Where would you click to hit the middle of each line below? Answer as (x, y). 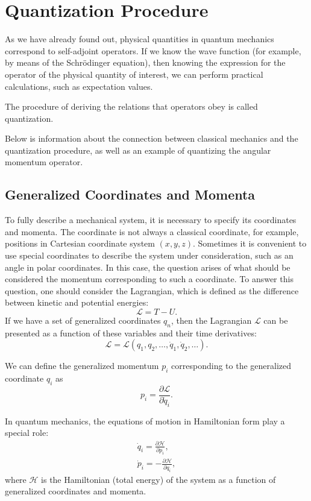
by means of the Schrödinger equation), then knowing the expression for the (145, 62)
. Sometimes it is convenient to (250, 243)
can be (276, 320)
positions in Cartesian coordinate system (80, 243)
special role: (27, 433)
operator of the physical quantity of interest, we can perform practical (134, 74)
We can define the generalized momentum (82, 366)
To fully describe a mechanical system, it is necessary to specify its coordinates (151, 220)
